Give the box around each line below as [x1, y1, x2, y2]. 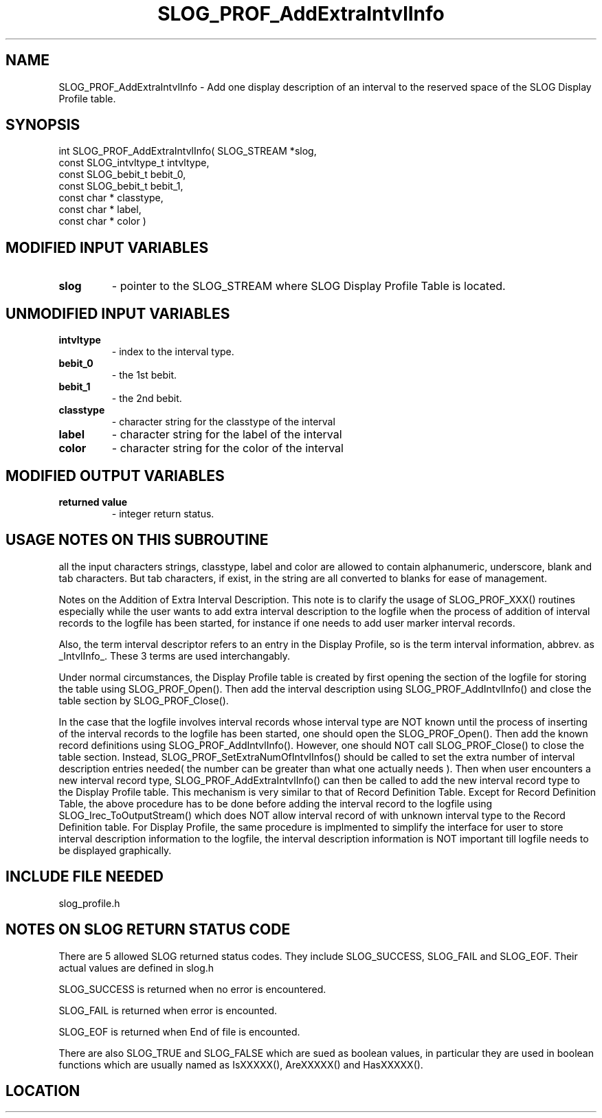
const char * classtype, [58, 192, 164, 204]
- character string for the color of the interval [111, 441, 344, 456]
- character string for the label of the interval [111, 427, 342, 442]
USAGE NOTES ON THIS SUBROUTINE [5, 531, 269, 549]
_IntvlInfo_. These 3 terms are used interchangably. [58, 649, 291, 662]
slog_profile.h [58, 897, 120, 909]
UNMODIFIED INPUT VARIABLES [5, 304, 230, 322]
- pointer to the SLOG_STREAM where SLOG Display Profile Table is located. [111, 279, 506, 293]
